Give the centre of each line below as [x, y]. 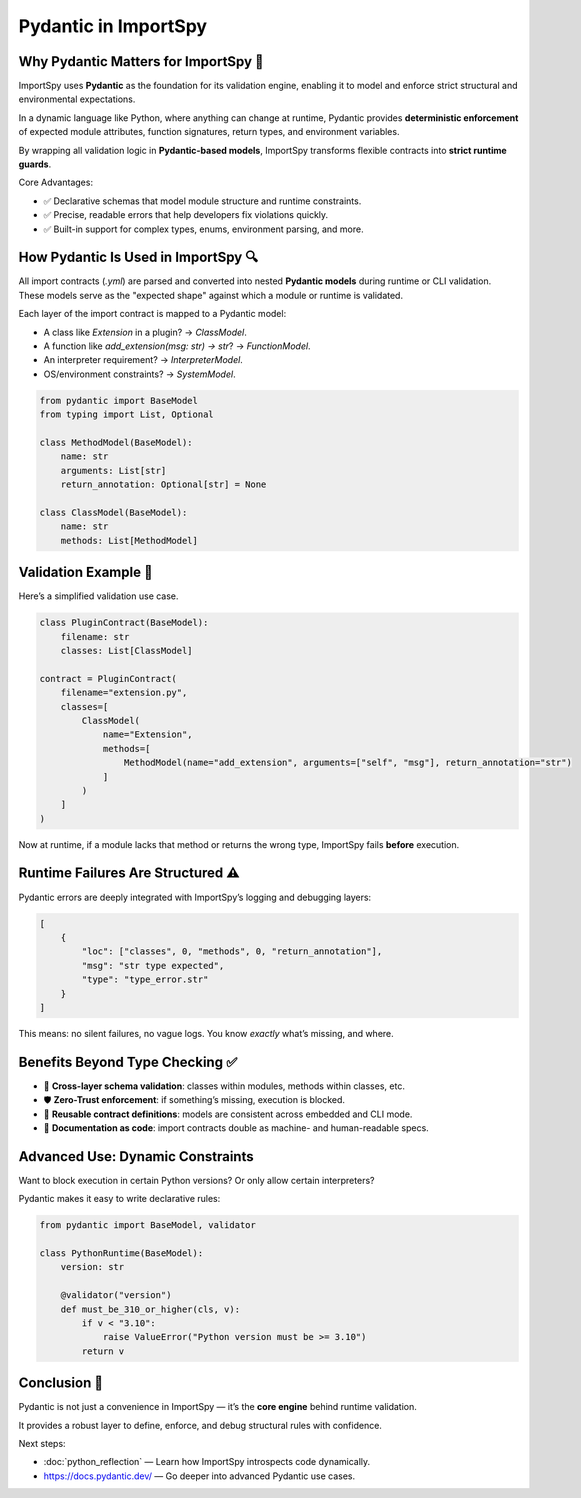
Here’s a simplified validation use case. [98, 596]
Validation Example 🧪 [86, 572]
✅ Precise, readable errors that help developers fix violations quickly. [186, 215]
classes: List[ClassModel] [127, 650]
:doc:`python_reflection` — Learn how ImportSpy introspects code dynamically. [207, 1462]
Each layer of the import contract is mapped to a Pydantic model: [152, 314]
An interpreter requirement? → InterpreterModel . [143, 360]
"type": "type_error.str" [145, 979]
